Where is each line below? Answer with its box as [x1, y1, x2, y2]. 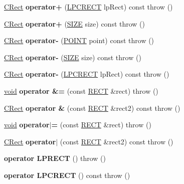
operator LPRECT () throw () [4, 153, 106, 163]
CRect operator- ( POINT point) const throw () [4, 35, 154, 46]
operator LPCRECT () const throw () [4, 169, 130, 180]
